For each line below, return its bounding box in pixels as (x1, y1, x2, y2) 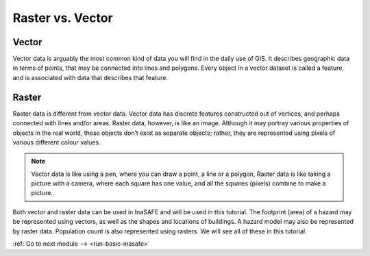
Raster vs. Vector (12, 10, 113, 25)
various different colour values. (12, 138, 101, 146)
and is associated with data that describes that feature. (12, 73, 168, 81)
